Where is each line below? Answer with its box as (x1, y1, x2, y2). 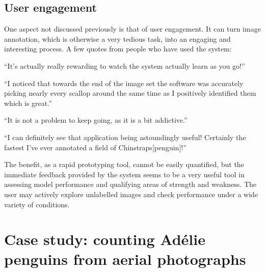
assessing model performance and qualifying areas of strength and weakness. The (4, 179, 257, 189)
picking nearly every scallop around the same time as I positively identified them (4, 88, 256, 98)
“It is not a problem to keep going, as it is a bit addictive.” (4, 115, 188, 125)
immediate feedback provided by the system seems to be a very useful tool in (4, 169, 245, 179)
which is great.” (4, 97, 52, 108)
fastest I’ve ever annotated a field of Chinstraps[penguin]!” (4, 142, 187, 152)
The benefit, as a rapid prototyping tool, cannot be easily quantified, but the (4, 159, 244, 170)
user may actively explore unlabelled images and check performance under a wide (4, 188, 258, 199)
